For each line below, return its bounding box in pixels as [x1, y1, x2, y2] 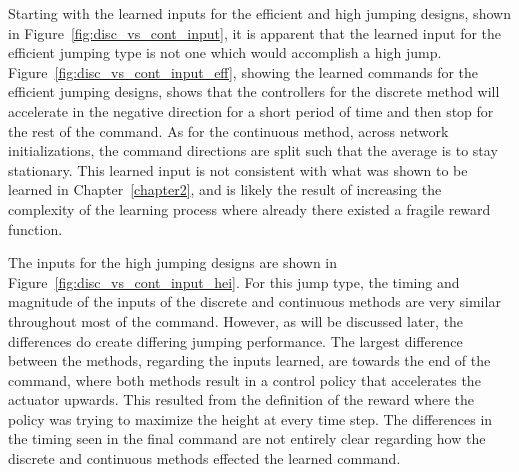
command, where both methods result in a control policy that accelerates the [8, 369, 481, 390]
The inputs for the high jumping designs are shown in [8, 252, 338, 273]
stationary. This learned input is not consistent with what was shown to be [8, 159, 468, 180]
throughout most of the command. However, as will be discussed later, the [8, 310, 464, 331]
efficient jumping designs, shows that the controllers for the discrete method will [8, 81, 500, 102]
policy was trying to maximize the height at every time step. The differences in [8, 408, 493, 429]
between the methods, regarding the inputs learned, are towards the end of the [8, 350, 491, 371]
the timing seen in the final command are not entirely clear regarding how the [8, 428, 486, 449]
